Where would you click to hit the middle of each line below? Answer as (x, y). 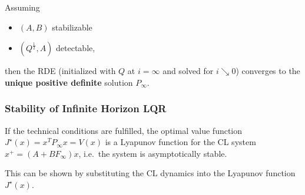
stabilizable (72, 27)
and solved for (188, 71)
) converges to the (268, 71)
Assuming (22, 7)
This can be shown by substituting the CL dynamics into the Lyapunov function (150, 173)
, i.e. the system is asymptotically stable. (153, 153)
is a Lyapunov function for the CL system (180, 142)
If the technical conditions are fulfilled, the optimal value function (124, 130)
